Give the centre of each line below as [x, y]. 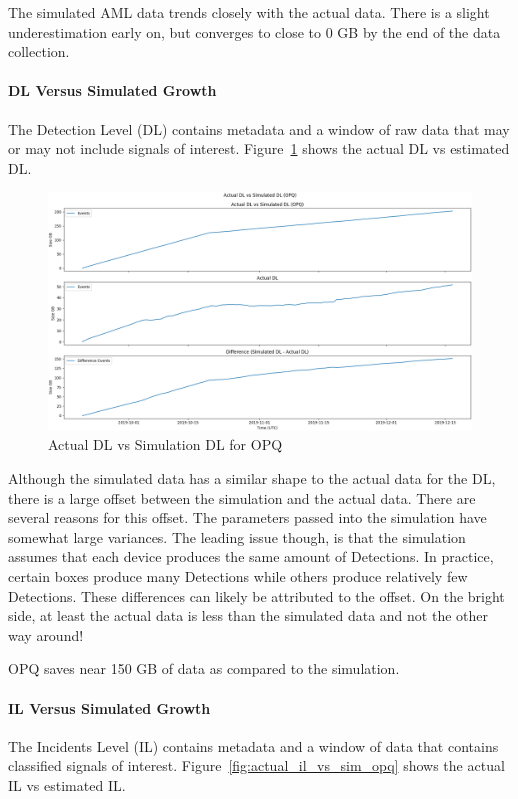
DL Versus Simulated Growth [112, 90]
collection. [39, 51]
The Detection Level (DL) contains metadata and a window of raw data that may [259, 128]
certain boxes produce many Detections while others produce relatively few [238, 576]
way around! [46, 634]
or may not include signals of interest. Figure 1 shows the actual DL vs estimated [259, 148]
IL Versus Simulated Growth [109, 707]
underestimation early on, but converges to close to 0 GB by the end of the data [254, 31]
